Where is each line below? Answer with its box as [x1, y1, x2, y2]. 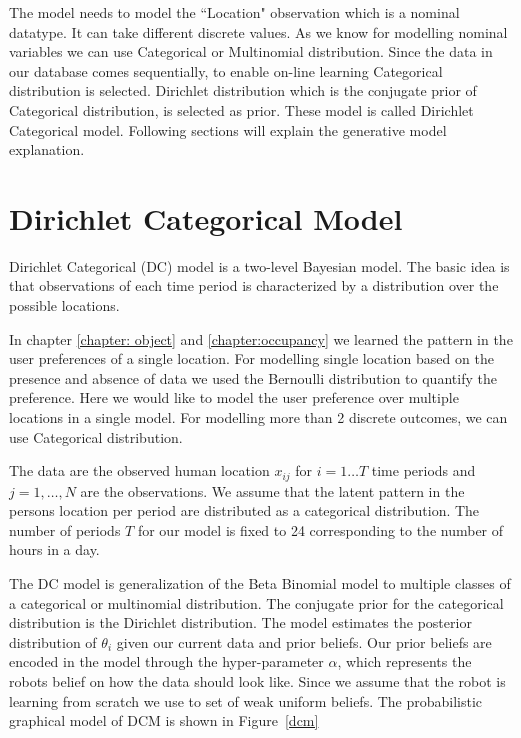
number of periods [9, 519, 121, 540]
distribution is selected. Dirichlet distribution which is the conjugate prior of [9, 80, 477, 101]
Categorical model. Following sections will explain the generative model [9, 119, 447, 140]
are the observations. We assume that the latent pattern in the [80, 480, 465, 501]
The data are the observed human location [9, 460, 270, 481]
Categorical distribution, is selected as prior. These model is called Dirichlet [9, 99, 474, 120]
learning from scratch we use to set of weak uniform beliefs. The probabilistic [9, 690, 483, 711]
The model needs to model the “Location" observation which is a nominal [9, 2, 460, 22]
